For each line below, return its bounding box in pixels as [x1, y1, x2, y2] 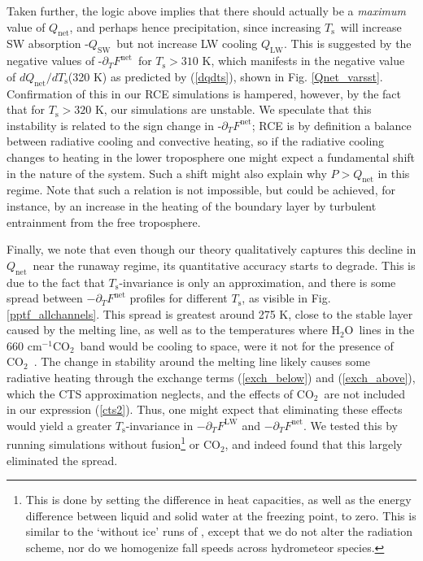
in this [377, 164, 410, 181]
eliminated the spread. [7, 451, 118, 468]
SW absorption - [7, 35, 89, 52]
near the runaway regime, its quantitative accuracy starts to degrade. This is [33, 256, 416, 273]
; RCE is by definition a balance [251, 116, 412, 133]
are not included [324, 385, 406, 402]
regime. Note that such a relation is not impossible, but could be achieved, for [7, 181, 395, 198]
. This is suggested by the [283, 35, 412, 52]
